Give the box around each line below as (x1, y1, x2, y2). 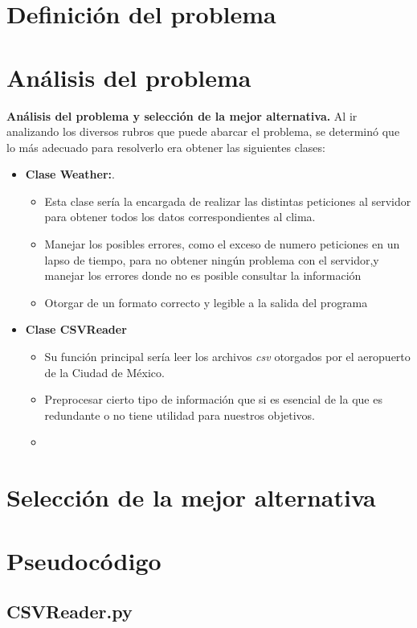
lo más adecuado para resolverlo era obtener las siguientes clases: (6, 138, 325, 155)
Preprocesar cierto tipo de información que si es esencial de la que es (44, 391, 382, 408)
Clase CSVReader (25, 321, 127, 338)
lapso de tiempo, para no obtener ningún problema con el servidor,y (44, 251, 379, 268)
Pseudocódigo (6, 544, 161, 577)
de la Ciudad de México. (44, 363, 165, 380)
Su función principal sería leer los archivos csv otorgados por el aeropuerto (44, 348, 411, 365)
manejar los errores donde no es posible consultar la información (44, 267, 362, 284)
